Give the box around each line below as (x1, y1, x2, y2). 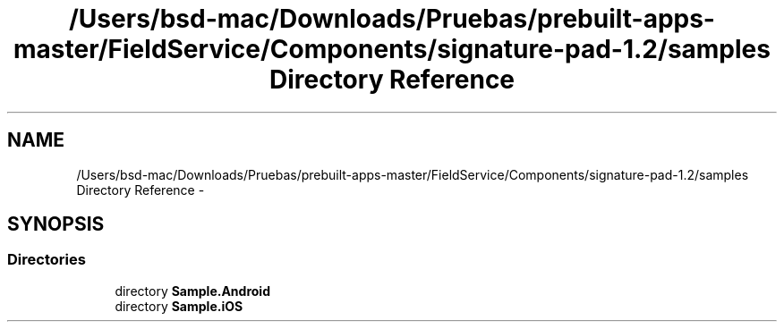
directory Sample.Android (115, 283, 270, 299)
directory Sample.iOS (115, 298, 243, 314)
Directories (7, 250, 86, 269)
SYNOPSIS (7, 213, 105, 236)
